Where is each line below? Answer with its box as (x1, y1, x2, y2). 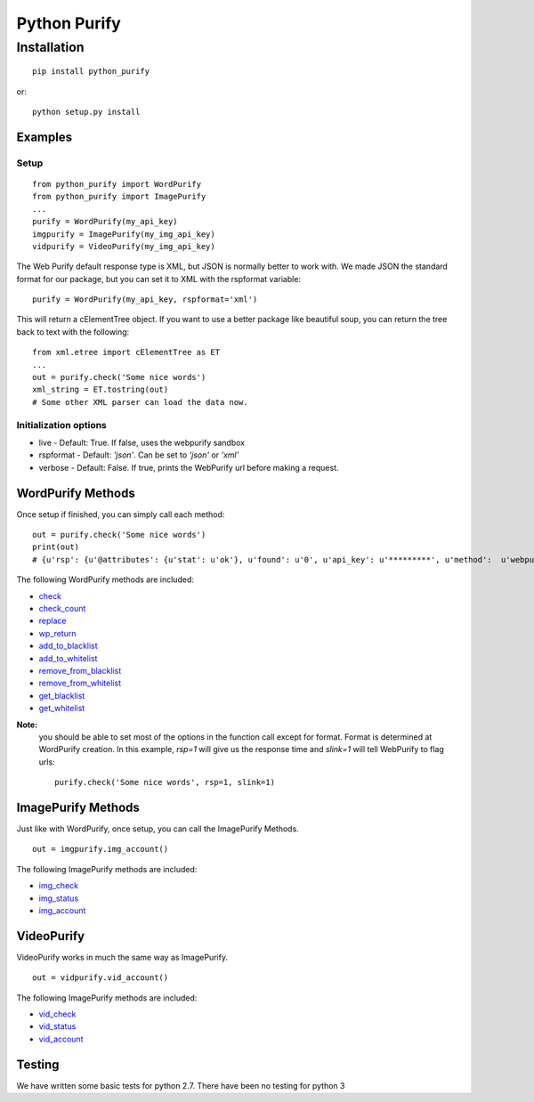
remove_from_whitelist (38, 677, 122, 689)
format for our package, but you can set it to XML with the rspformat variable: (16, 273, 302, 284)
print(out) (32, 542, 80, 552)
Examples (16, 129, 73, 144)
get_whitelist (38, 703, 85, 714)
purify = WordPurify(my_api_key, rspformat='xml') (32, 295, 258, 304)
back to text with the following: (16, 326, 130, 337)
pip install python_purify (32, 67, 150, 77)
